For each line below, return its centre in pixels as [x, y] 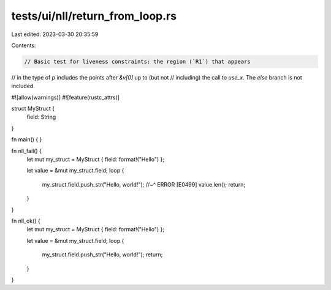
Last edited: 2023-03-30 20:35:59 [55, 34]
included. [23, 86]
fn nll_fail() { [27, 151]
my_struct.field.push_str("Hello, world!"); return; [102, 255]
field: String [41, 117]
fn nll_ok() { [26, 221]
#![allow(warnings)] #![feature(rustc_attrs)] [65, 97]
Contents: [24, 45]
